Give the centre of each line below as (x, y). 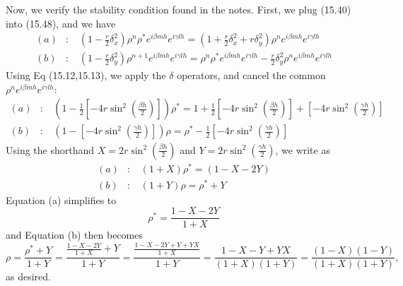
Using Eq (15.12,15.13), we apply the (86, 75)
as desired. (28, 276)
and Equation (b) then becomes (74, 235)
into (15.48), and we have (61, 23)
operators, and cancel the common (251, 75)
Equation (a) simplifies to (61, 199)
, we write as (303, 149)
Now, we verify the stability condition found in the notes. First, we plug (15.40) (179, 9)
